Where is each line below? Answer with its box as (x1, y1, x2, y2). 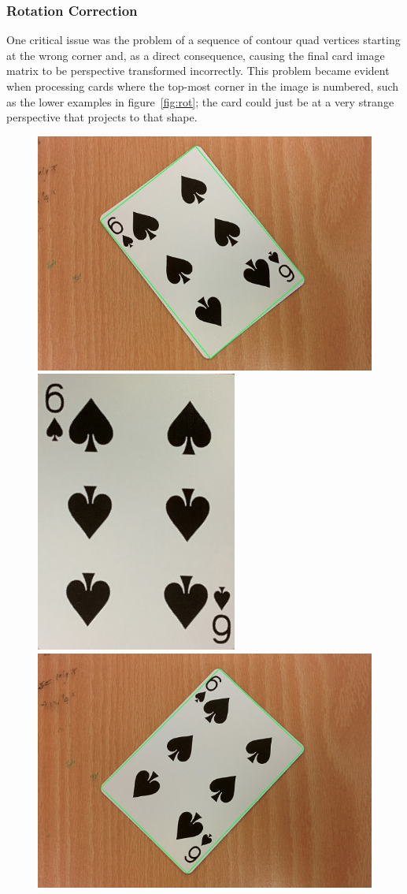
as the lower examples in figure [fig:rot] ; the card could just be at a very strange (6, 93, 394, 110)
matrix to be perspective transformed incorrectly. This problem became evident (6, 62, 390, 79)
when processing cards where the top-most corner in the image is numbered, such (6, 78, 399, 94)
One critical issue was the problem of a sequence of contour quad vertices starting (6, 32, 401, 48)
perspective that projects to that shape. (6, 109, 198, 125)
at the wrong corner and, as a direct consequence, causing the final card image (6, 47, 385, 63)
